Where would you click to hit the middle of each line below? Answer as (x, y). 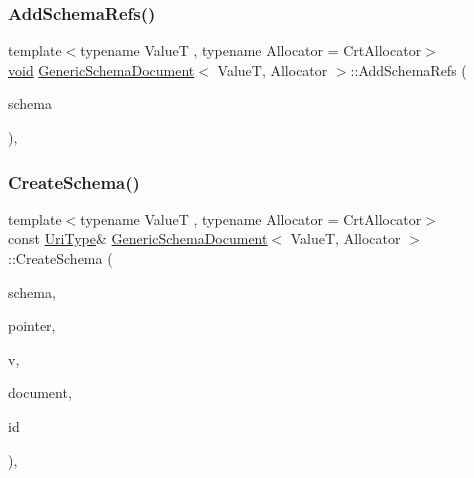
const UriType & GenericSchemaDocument (138, 238)
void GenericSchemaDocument (101, 69)
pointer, (32, 325)
